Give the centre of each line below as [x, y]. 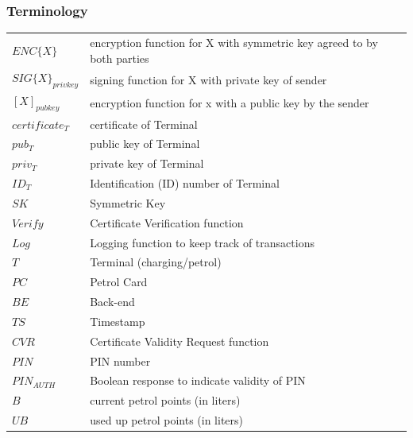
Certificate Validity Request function [179, 341]
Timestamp [118, 321]
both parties [120, 58]
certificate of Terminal [144, 124]
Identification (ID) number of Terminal [185, 183]
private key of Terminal [147, 163]
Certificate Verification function [167, 222]
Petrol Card [119, 282]
